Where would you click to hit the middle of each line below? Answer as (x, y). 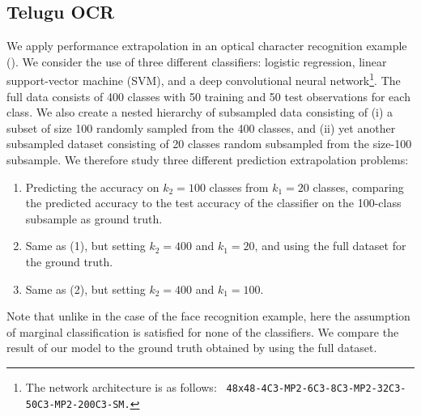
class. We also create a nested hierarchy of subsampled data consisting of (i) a (200, 112)
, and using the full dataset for (330, 246)
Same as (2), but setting (85, 289)
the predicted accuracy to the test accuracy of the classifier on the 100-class (213, 203)
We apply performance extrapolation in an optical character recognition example (207, 46)
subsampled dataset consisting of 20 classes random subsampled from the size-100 (209, 144)
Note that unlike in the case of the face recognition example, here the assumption (208, 316)
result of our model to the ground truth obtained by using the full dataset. (192, 348)
